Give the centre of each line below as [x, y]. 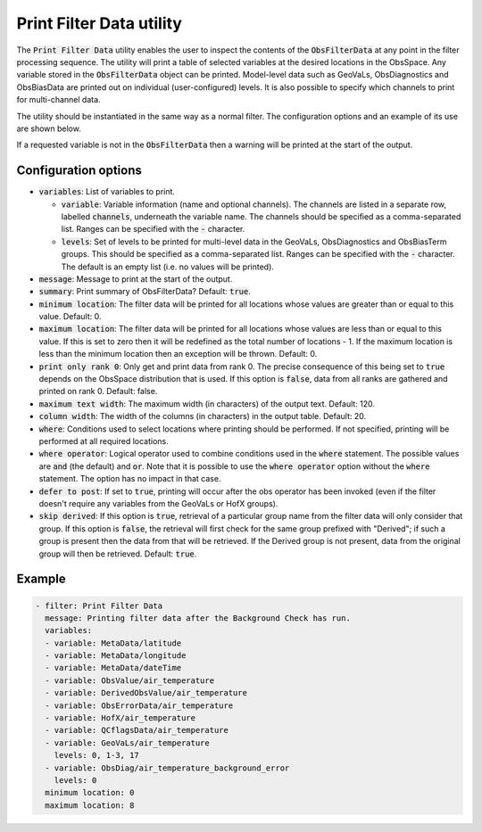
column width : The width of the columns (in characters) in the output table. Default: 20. [202, 416]
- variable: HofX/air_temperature [120, 718]
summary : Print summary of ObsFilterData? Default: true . [145, 292]
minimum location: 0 [90, 793]
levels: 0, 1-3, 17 [97, 755]
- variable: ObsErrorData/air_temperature [139, 705]
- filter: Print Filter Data [99, 605]
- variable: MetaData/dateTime [113, 668]
